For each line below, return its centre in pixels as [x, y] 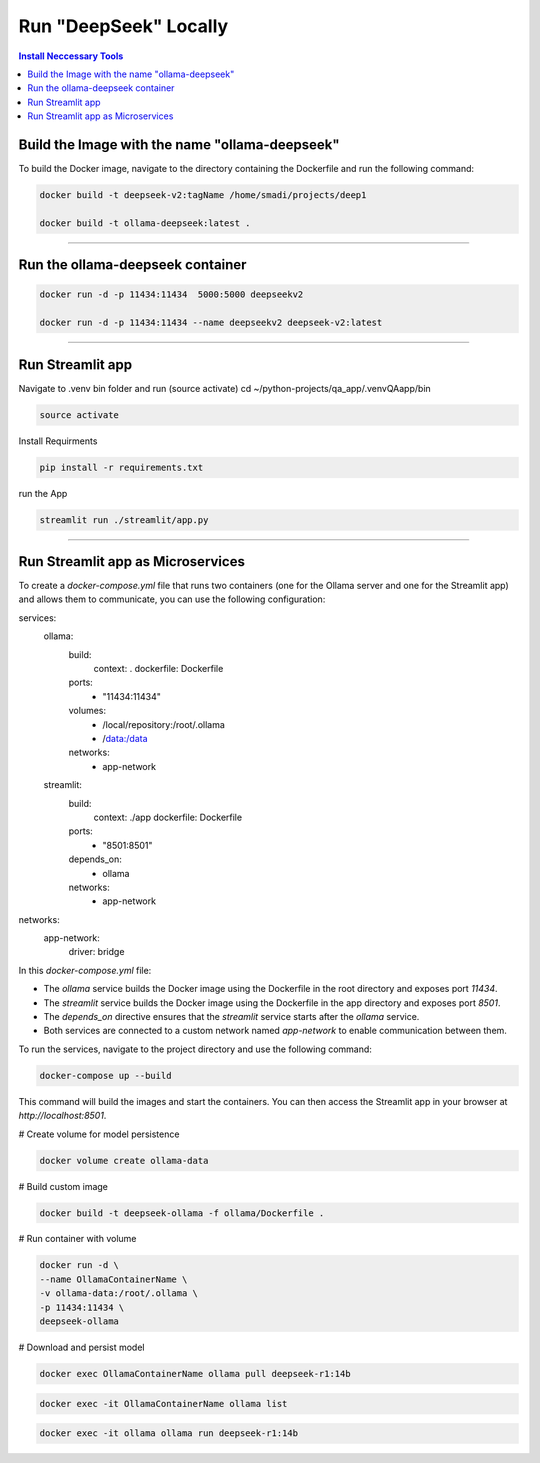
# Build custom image [63, 1186]
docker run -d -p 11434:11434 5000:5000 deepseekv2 [171, 294]
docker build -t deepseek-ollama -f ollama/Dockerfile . [182, 1213]
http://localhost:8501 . [62, 1116]
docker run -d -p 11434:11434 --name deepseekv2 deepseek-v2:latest [211, 323]
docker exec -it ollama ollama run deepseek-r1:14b [169, 1433]
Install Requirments [58, 441]
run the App [43, 493]
